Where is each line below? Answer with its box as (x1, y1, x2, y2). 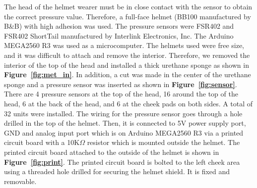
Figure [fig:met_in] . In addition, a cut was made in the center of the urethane (4, 69, 251, 80)
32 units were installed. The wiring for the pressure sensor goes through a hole (4, 108, 243, 118)
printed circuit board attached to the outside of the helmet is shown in (4, 146, 219, 157)
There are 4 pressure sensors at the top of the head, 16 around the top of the (4, 89, 238, 99)
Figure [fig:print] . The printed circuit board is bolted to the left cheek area (4, 156, 240, 167)
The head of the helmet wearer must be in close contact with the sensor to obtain (4, 1, 253, 11)
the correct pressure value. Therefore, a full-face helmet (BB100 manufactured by (4, 11, 251, 21)
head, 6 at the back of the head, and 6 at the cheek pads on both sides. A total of (4, 98, 253, 108)
